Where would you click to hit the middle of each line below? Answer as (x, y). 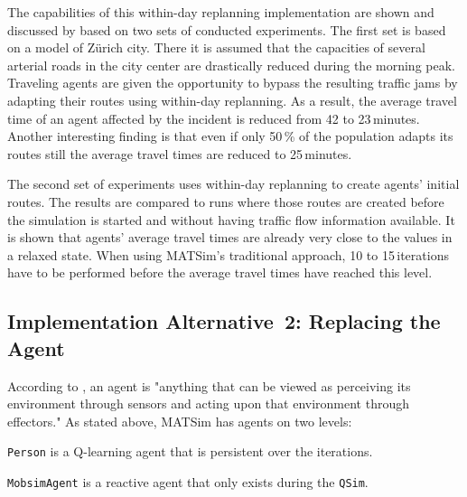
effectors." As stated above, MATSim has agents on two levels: (180, 421)
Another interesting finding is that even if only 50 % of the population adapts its (230, 136)
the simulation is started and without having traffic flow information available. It (231, 219)
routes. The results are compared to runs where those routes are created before (226, 201)
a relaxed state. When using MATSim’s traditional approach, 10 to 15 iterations (228, 254)
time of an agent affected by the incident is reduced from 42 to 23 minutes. (214, 118)
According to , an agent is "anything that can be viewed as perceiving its (209, 385)
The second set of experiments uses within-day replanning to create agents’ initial (233, 184)
